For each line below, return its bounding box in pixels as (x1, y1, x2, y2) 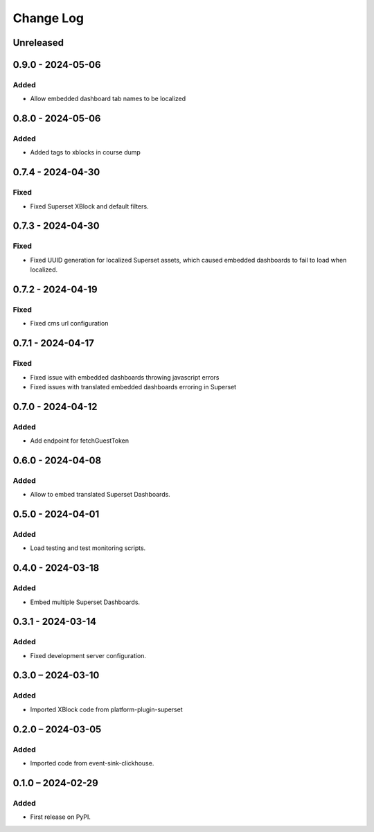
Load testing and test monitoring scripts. (30, 544, 146, 552)
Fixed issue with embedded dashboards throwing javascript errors (30, 373, 220, 381)
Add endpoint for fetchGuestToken (30, 436, 130, 445)
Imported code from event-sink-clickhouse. (30, 759, 154, 767)
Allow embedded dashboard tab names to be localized (30, 94, 186, 103)
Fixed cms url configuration (30, 319, 109, 328)
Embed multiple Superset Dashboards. (30, 598, 141, 606)
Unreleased (12, 37, 64, 48)
